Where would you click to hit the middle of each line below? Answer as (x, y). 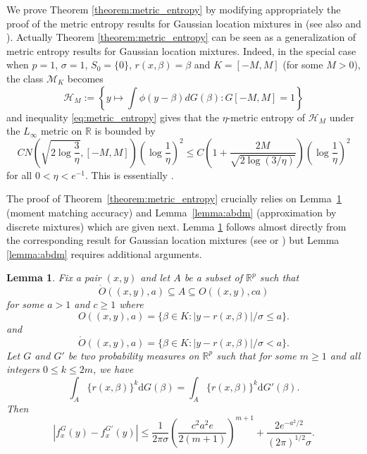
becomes (85, 78)
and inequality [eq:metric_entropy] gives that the (113, 117)
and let (155, 277)
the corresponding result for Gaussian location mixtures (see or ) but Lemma (173, 240)
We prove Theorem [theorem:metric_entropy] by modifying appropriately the (174, 9)
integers (23, 369)
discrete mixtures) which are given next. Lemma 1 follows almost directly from (176, 226)
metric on (61, 131)
